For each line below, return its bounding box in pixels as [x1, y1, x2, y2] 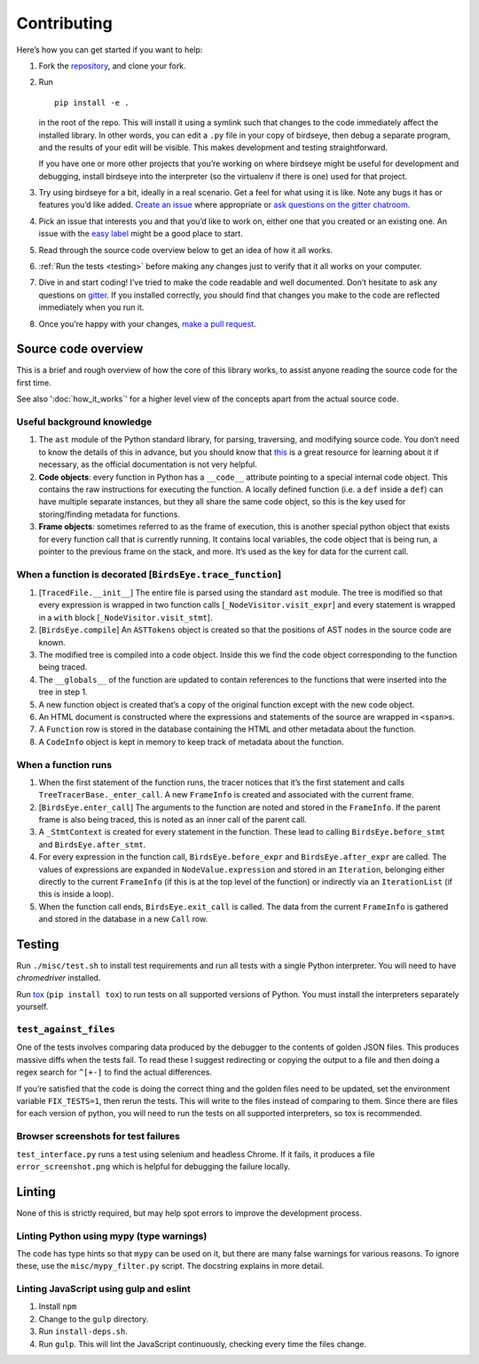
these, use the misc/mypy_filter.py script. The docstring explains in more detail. [16, 1261, 325, 1272]
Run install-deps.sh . [38, 1326, 128, 1336]
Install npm [38, 1301, 77, 1312]
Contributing [16, 13, 113, 33]
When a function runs [16, 758, 113, 771]
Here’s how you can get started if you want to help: [16, 44, 203, 55]
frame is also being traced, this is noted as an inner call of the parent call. [38, 814, 307, 825]
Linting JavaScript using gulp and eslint [16, 1283, 191, 1296]
